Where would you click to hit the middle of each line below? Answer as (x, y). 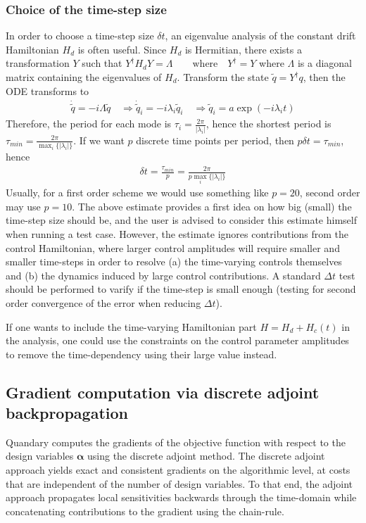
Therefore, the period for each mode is (89, 124)
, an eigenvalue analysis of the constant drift (260, 36)
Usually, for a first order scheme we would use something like (137, 193)
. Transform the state (223, 77)
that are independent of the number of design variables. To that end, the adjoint (179, 483)
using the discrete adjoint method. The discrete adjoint (206, 456)
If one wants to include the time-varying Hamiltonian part (131, 326)
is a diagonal (324, 63)
